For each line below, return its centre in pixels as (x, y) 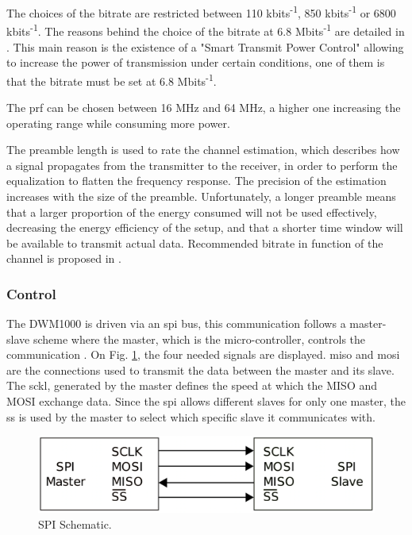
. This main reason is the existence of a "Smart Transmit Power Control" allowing (205, 46)
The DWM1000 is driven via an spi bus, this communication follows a (176, 323)
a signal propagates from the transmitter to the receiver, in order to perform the (202, 165)
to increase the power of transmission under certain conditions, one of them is (196, 62)
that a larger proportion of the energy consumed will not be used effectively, (192, 212)
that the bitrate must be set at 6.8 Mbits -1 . (112, 79)
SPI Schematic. (75, 523)
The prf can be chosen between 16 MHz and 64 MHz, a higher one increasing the (204, 107)
